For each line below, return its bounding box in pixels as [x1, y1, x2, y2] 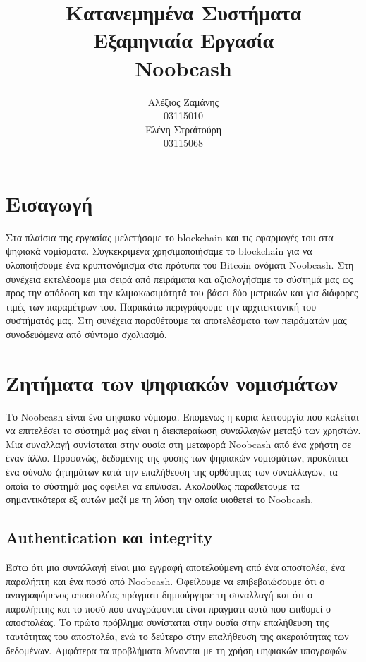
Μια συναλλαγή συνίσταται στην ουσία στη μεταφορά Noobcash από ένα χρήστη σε [6, 436, 352, 451]
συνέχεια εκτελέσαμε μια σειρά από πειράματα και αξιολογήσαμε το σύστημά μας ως [6, 271, 353, 286]
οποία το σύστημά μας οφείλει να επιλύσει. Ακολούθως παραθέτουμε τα [6, 478, 300, 493]
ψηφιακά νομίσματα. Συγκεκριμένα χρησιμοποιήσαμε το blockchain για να [6, 243, 312, 258]
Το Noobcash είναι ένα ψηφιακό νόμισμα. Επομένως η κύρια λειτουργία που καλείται [6, 409, 359, 423]
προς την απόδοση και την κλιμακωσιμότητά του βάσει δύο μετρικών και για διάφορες [6, 285, 358, 300]
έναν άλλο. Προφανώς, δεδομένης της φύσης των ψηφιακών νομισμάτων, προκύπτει [6, 450, 348, 465]
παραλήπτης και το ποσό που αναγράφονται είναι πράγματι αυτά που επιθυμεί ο [6, 601, 331, 615]
